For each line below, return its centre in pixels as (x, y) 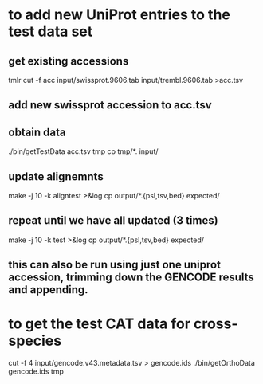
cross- (216, 324)
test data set (51, 31)
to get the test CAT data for (100, 324)
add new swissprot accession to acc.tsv (110, 105)
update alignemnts (56, 176)
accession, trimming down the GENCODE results (131, 278)
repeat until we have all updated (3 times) (113, 221)
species (35, 341)
